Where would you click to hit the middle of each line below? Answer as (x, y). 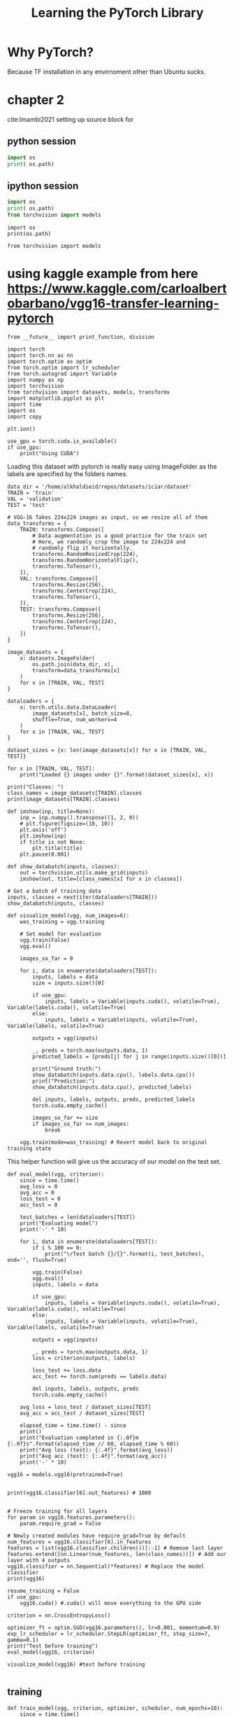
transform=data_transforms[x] (76, 670)
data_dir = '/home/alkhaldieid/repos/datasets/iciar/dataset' (100, 487)
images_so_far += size (65, 1118)
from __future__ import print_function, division (81, 337)
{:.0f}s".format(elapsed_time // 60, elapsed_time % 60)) (93, 1444)
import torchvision (36, 386)
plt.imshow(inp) (44, 836)
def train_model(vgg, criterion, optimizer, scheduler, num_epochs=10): (115, 1708)
